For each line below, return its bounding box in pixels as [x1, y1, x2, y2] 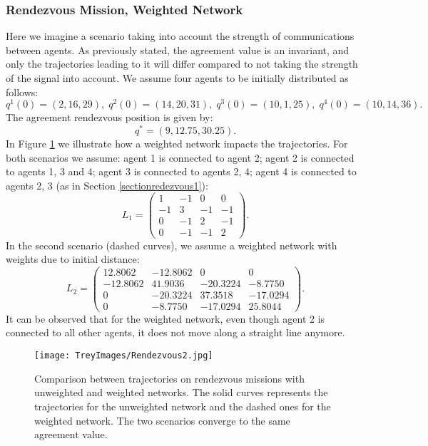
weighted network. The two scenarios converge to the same [34, 413, 290, 427]
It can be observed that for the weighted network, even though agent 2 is [6, 311, 325, 326]
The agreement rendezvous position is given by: [6, 110, 213, 125]
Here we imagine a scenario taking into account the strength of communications [6, 28, 355, 43]
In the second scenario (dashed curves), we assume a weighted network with [6, 237, 337, 252]
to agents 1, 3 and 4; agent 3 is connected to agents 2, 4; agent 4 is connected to [6, 164, 357, 179]
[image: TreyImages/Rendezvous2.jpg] [34, 351, 213, 361]
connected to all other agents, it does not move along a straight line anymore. [6, 325, 345, 340]
